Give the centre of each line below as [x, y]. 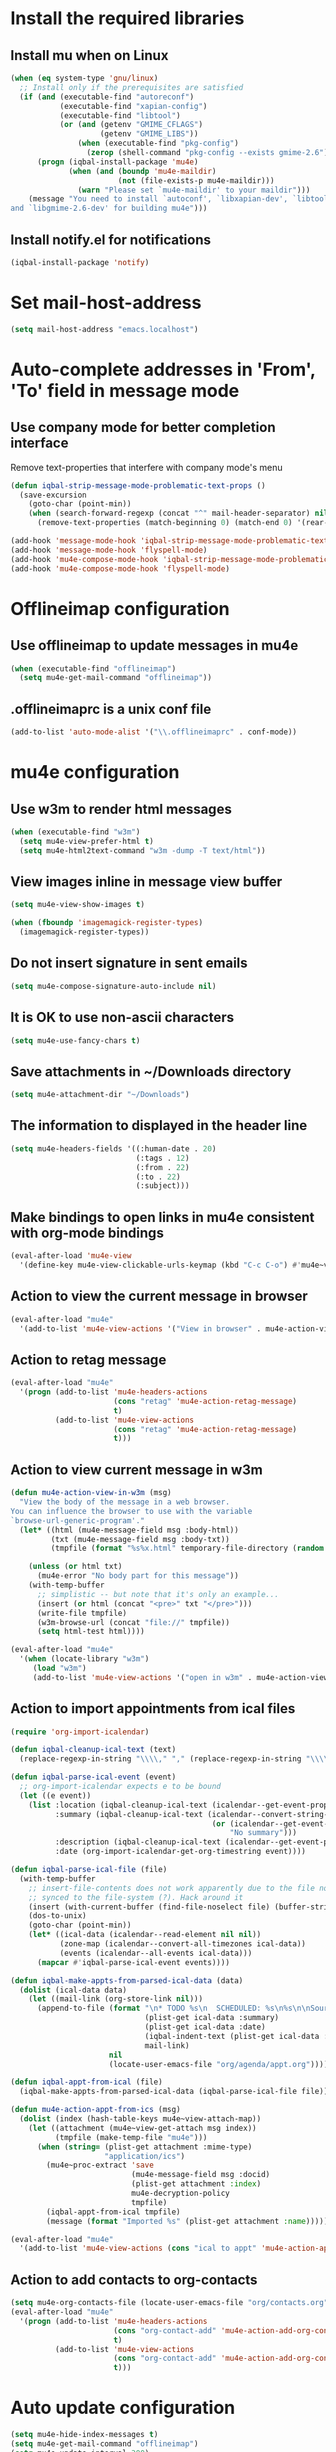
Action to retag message [88, 1359]
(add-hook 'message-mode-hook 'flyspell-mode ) [109, 550]
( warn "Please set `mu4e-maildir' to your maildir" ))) [194, 190]
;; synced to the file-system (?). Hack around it [136, 1897]
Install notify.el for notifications [111, 239]
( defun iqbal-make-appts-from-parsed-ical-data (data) [127, 1980]
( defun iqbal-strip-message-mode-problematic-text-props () [138, 485]
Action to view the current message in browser [159, 1296]
